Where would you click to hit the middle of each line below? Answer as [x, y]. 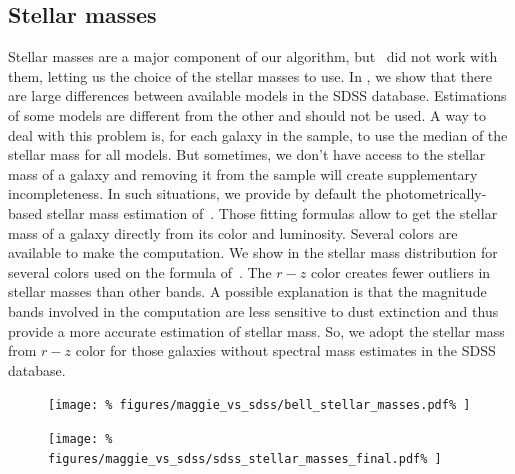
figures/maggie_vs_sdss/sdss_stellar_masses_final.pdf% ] [245, 458]
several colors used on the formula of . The [140, 271]
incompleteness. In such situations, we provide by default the [194, 193]
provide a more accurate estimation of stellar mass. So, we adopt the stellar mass [256, 330]
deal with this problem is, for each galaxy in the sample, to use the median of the [258, 134]
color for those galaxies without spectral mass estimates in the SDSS [285, 350]
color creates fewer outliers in [400, 271]
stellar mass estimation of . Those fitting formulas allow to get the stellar [272, 212]
